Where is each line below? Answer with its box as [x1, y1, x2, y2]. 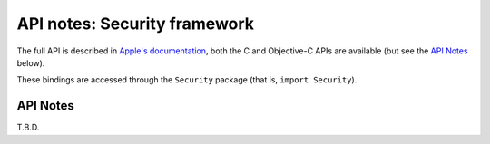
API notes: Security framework [16, 14, 254, 34]
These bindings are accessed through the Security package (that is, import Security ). [16, 74, 358, 85]
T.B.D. [16, 122, 40, 133]
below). [16, 57, 45, 68]
